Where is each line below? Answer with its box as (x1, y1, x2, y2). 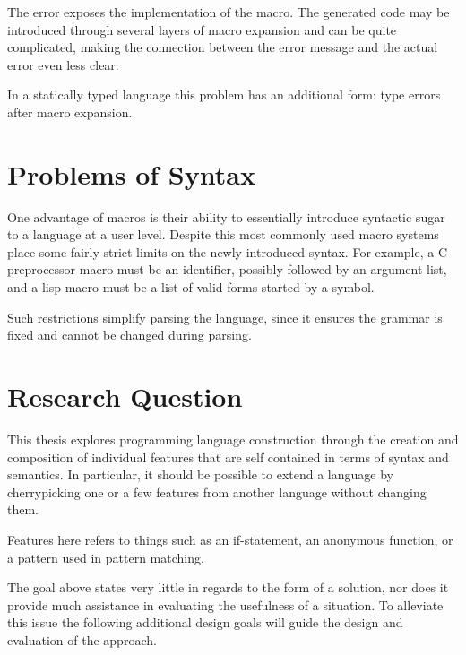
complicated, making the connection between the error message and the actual (7, 38, 438, 56)
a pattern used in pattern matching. (7, 547, 204, 566)
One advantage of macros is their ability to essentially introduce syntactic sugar (7, 207, 445, 226)
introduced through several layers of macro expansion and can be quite (7, 20, 397, 39)
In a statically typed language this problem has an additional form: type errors (7, 85, 441, 104)
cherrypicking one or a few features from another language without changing (7, 482, 427, 501)
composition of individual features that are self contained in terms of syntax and (7, 447, 449, 466)
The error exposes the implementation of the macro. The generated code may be (7, 3, 450, 21)
